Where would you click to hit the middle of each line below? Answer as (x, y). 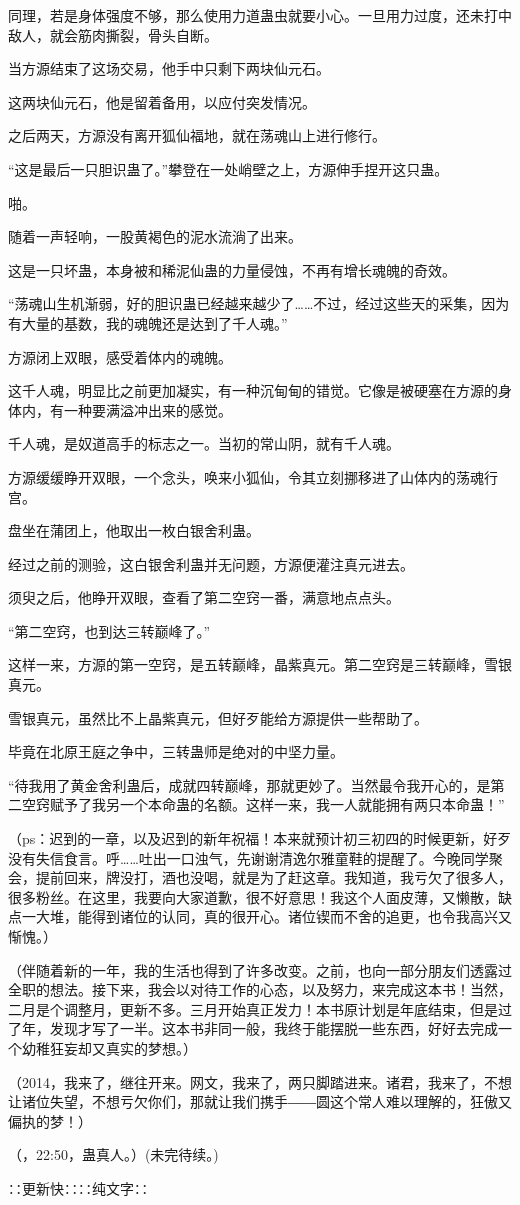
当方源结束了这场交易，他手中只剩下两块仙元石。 (169, 68)
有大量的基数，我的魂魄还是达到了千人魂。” (148, 322)
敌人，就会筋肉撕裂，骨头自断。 (113, 34)
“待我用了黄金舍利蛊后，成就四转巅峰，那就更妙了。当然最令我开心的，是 (249, 784)
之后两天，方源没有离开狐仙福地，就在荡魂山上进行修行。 (197, 135)
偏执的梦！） (50, 1120)
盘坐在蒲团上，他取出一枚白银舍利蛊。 (134, 530)
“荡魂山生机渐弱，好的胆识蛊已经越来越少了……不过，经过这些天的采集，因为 (259, 303)
